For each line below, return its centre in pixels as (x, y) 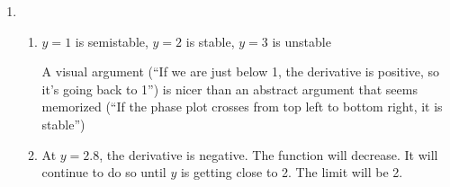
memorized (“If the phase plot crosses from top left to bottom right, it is (242, 107)
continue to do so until (104, 172)
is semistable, (112, 41)
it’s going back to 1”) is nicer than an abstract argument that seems (229, 89)
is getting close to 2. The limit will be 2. (292, 172)
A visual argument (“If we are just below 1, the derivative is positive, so (241, 71)
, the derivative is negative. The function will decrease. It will (269, 154)
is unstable (301, 41)
